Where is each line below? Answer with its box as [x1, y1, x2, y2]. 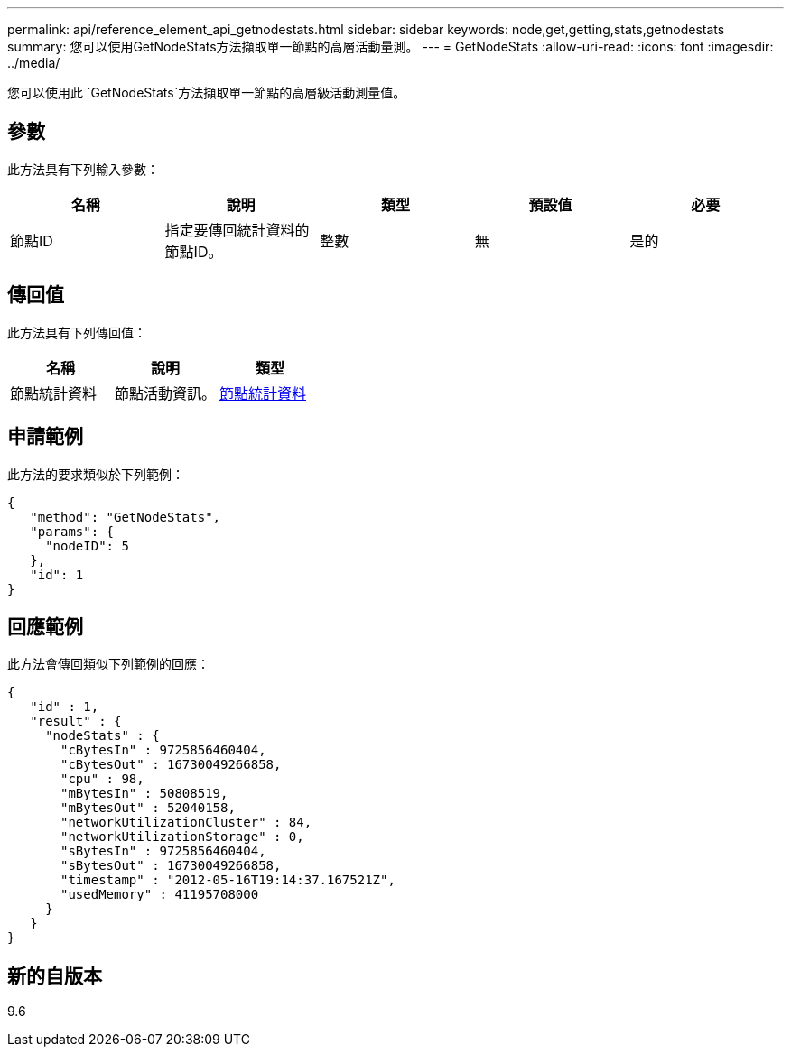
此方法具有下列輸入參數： [7, 161, 159, 177]
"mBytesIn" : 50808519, [60, 786, 228, 801]
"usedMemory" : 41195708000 [60, 887, 259, 902]
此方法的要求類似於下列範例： [7, 466, 184, 482]
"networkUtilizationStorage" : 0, [60, 829, 304, 845]
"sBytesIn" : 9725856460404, [60, 844, 266, 859]
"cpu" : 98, [60, 772, 144, 787]
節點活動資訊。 [115, 384, 217, 402]
